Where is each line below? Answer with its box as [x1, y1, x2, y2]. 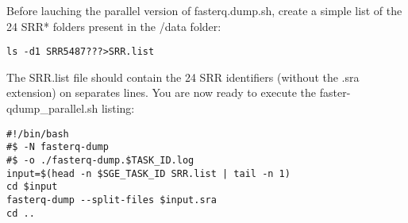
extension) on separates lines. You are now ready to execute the [6, 84, 317, 101]
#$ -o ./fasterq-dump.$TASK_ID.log [6, 154, 194, 166]
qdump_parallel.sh [6, 100, 98, 117]
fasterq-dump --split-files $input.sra [6, 194, 217, 206]
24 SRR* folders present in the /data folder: [6, 17, 221, 34]
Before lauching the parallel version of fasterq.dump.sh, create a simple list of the [6, 2, 402, 18]
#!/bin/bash [6, 128, 69, 140]
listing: [101, 100, 135, 117]
